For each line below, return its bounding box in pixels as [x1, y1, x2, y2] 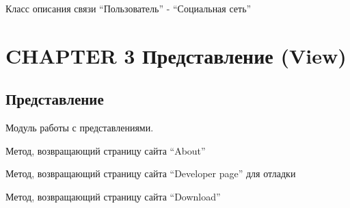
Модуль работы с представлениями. [5, 120, 154, 135]
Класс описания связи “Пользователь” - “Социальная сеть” [5, 1, 252, 15]
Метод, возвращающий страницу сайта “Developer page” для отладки [5, 166, 296, 181]
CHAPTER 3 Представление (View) [5, 41, 347, 69]
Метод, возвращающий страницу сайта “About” [5, 143, 206, 157]
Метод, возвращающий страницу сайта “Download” [5, 189, 221, 203]
